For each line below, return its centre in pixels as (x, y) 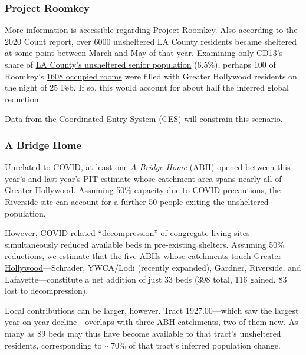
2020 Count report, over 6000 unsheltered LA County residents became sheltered (151, 41)
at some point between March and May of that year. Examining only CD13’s (144, 53)
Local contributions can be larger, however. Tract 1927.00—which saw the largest (152, 310)
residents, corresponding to (53, 345)
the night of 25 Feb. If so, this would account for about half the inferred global (147, 87)
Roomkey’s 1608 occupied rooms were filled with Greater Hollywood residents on (151, 76)
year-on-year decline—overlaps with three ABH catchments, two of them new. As (152, 322)
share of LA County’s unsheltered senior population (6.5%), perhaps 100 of (140, 64)
